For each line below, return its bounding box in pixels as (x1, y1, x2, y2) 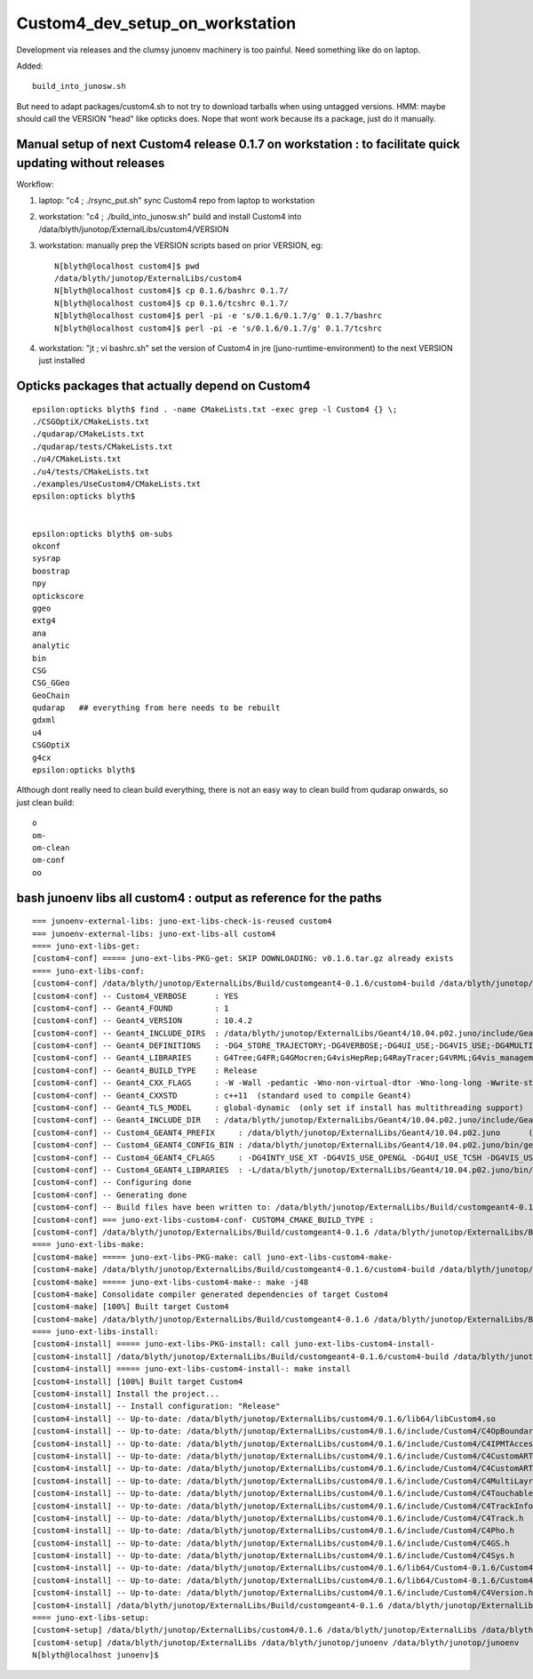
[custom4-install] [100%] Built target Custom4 (32, 1376, 243, 1387)
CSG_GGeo (32, 678, 70, 688)
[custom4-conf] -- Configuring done (32, 1178, 192, 1187)
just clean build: (16, 796, 75, 808)
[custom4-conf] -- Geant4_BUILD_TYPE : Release (32, 1065, 258, 1075)
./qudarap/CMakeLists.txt (32, 429, 146, 439)
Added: (16, 60, 44, 71)
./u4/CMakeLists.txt (32, 454, 122, 464)
